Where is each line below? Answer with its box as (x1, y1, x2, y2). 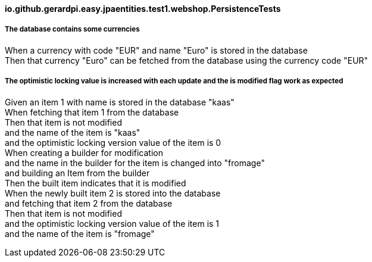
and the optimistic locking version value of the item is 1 (5, 218, 220, 229)
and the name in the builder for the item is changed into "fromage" (5, 157, 265, 168)
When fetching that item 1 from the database (5, 107, 179, 117)
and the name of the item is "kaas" (5, 127, 140, 138)
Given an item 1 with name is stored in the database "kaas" (5, 96, 235, 107)
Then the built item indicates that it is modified (5, 177, 186, 188)
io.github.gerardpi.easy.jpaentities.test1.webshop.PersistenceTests (5, 4, 281, 14)
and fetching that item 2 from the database (5, 198, 173, 208)
